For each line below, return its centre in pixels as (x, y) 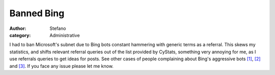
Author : (18, 28)
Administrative (65, 35)
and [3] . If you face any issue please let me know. (62, 66)
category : (20, 35)
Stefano (58, 28)
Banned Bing (37, 13)
